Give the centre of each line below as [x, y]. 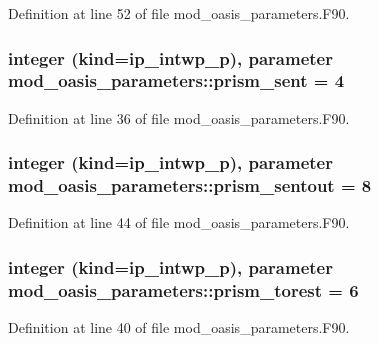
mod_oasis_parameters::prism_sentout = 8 [190, 185]
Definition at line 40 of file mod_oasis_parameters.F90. [179, 327]
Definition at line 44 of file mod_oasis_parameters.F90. [179, 222]
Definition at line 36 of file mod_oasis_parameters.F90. [179, 117]
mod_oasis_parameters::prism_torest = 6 [183, 289]
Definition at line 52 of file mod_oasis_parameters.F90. [179, 13]
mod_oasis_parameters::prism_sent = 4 [176, 80]
